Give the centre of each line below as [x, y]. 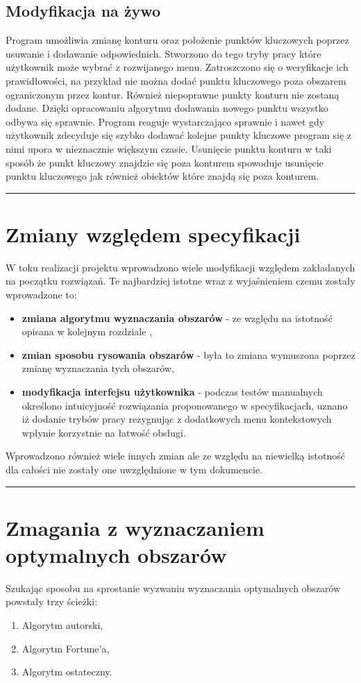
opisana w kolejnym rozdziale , [87, 331]
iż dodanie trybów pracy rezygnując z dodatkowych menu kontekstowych [177, 419]
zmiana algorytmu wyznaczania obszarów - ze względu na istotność [177, 318]
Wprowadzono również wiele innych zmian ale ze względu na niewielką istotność [176, 456]
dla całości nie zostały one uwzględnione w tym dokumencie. [134, 469]
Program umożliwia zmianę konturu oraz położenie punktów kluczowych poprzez [177, 40]
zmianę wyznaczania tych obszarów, [98, 368]
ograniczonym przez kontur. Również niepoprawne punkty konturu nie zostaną [173, 94]
